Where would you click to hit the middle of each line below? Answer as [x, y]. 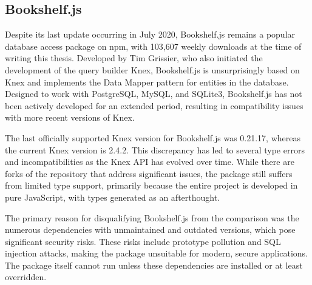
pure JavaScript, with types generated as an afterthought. [113, 197]
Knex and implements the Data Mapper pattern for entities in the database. [147, 82]
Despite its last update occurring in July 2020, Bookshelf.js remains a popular [150, 34]
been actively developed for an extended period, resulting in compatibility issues [154, 105]
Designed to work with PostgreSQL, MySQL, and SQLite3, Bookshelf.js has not [154, 94]
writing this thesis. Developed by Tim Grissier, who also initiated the [134, 58]
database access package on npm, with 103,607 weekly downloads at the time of [153, 46]
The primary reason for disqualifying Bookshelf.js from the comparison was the [152, 217]
